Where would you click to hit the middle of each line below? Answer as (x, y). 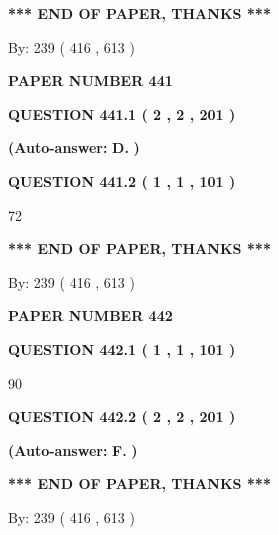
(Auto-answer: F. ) (73, 449)
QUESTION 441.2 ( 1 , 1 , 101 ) (122, 180)
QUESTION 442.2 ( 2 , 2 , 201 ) (122, 416)
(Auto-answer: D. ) (74, 147)
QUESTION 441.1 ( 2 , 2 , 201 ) (122, 113)
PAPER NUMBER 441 (90, 80)
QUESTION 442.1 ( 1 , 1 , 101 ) (122, 348)
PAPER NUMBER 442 (90, 315)
